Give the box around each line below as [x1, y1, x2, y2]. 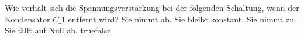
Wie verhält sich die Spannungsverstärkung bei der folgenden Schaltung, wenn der [5, 2, 299, 13]
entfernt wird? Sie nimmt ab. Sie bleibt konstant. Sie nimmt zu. [68, 13, 296, 25]
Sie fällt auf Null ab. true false [5, 24, 111, 36]
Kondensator [5, 13, 50, 25]
